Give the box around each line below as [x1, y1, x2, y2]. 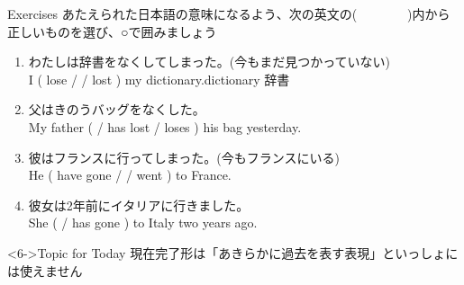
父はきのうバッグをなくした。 [28, 100, 205, 119]
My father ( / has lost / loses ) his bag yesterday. [28, 117, 302, 136]
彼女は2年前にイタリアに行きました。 [28, 195, 250, 214]
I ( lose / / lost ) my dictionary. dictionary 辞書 [28, 69, 290, 88]
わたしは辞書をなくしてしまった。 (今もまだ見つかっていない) [28, 52, 391, 71]
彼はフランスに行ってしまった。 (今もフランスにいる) [28, 147, 340, 166]
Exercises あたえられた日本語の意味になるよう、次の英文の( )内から [7, 4, 450, 22]
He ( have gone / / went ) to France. [28, 165, 232, 184]
